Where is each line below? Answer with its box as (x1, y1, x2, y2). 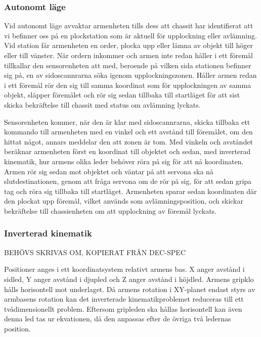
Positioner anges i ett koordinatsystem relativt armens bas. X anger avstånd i (4, 264, 245, 274)
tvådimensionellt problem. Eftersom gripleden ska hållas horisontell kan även (4, 303, 242, 314)
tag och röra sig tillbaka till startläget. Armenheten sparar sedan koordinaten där (4, 185, 257, 196)
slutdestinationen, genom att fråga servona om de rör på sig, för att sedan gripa (4, 176, 252, 186)
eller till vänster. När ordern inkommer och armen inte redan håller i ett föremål (4, 50, 253, 60)
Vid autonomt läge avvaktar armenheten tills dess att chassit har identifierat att (4, 20, 253, 31)
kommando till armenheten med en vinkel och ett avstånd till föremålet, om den (4, 126, 253, 137)
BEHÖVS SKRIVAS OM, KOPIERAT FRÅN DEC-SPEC (4, 247, 186, 257)
